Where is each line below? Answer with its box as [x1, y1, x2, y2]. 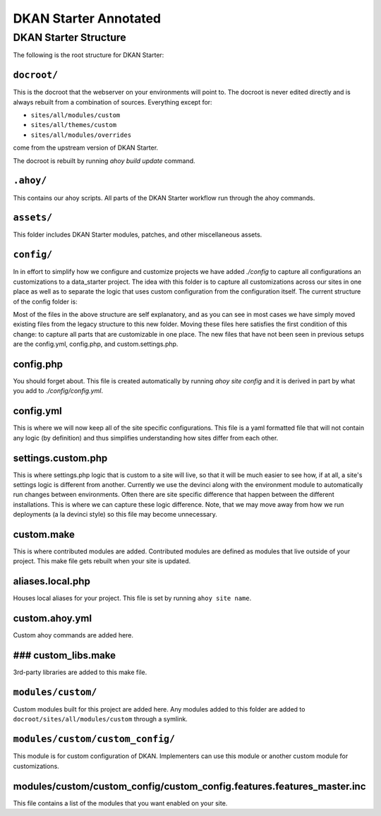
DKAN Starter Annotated [13, 11, 162, 26]
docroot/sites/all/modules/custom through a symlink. [13, 715, 188, 724]
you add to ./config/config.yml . [13, 387, 104, 395]
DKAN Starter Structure [13, 31, 126, 44]
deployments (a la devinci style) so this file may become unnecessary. [13, 510, 218, 519]
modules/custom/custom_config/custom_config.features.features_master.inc [13, 780, 366, 792]
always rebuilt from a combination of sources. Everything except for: [13, 97, 212, 106]
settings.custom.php [13, 452, 108, 464]
